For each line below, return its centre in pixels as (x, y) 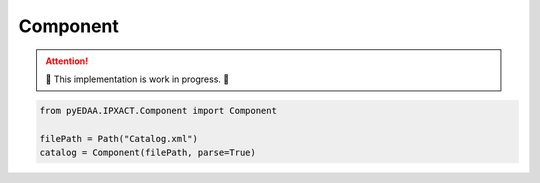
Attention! (67, 61)
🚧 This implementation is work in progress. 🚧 (137, 79)
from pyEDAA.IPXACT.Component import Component (158, 110)
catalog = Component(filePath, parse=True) (148, 153)
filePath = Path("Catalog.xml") (119, 138)
